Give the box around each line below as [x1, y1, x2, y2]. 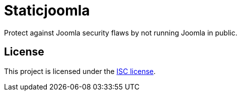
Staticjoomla [4, 2, 90, 19]
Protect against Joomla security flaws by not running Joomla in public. [4, 28, 237, 37]
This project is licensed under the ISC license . [4, 66, 156, 75]
